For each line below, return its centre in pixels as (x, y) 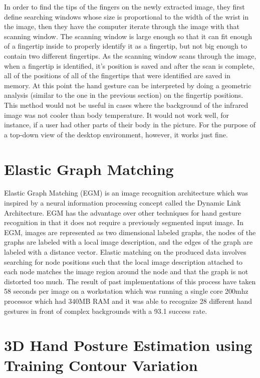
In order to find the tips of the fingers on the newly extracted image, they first (124, 7)
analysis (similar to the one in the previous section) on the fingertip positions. (124, 95)
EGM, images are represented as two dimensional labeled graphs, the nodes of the (130, 232)
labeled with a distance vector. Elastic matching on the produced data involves (125, 252)
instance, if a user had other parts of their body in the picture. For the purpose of (130, 125)
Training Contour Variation (101, 365)
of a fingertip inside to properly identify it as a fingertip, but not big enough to (125, 46)
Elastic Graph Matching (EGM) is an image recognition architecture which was (126, 193)
